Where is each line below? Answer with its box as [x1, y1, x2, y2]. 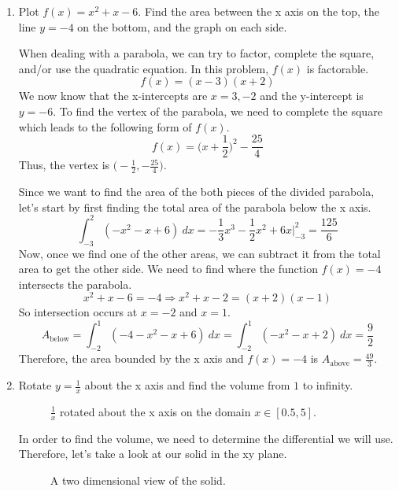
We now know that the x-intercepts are [18, 87, 208, 104]
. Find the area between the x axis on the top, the [138, 3, 380, 19]
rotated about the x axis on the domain [60, 403, 251, 419]
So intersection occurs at [18, 304, 138, 320]
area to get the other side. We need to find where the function [18, 260, 318, 277]
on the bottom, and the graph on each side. [77, 18, 287, 35]
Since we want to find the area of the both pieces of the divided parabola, [18, 183, 375, 200]
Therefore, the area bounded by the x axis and [18, 350, 244, 367]
